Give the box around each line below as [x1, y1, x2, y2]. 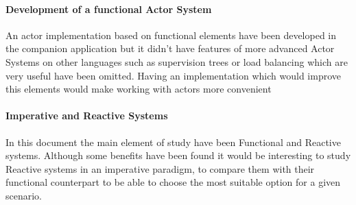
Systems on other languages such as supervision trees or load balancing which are [5, 54, 348, 69]
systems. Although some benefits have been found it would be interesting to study [5, 148, 351, 162]
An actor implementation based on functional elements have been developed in [5, 27, 337, 42]
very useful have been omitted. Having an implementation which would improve [5, 68, 341, 82]
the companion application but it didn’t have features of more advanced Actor [5, 41, 335, 56]
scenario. [5, 188, 43, 202]
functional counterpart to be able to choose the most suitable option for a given [5, 175, 341, 189]
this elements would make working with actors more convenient [5, 82, 272, 96]
